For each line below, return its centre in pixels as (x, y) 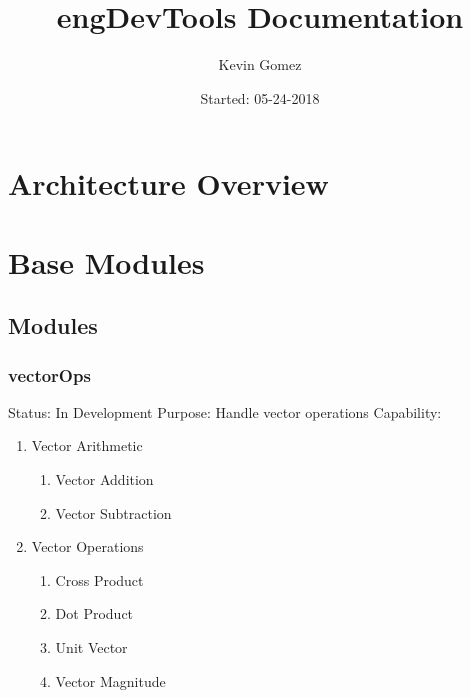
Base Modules (106, 261)
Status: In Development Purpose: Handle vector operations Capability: (225, 411)
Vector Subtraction (113, 512)
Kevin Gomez (260, 64)
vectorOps (49, 374)
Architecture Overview (168, 183)
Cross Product (99, 579)
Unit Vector (91, 647)
